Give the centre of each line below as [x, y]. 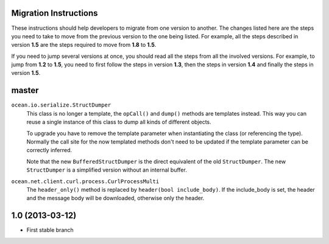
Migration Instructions [55, 13]
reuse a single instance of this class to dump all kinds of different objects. [119, 122]
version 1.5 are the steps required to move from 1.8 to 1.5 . [84, 45]
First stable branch [50, 230]
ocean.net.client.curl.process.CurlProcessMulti [85, 181]
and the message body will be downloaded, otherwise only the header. [115, 198]
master [25, 90]
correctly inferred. [49, 150]
